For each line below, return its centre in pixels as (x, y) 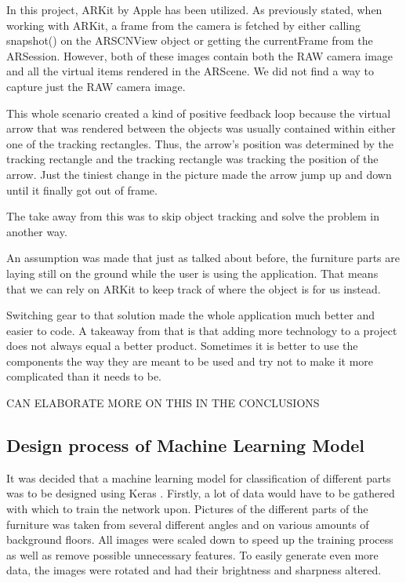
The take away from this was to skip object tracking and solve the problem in (193, 216)
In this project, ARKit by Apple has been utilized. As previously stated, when (194, 9)
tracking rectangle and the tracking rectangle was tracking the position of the (192, 159)
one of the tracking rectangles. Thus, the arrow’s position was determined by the (200, 143)
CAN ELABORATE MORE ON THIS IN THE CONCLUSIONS (163, 403)
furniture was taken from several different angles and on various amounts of (188, 524)
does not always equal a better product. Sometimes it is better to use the (182, 346)
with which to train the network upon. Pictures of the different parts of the (187, 509)
